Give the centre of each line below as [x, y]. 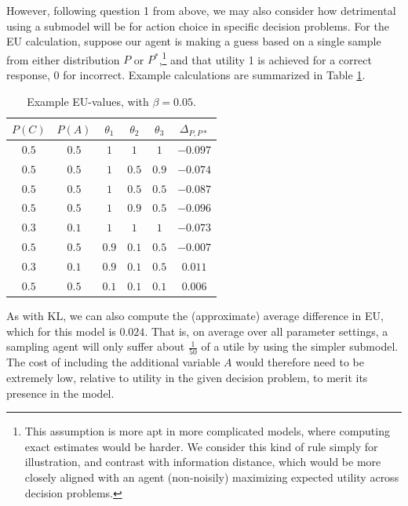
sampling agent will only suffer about [96, 346]
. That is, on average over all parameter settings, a [266, 331]
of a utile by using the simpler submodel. [300, 346]
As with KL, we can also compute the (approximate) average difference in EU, [195, 315]
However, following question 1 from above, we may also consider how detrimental [201, 10]
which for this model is [61, 331]
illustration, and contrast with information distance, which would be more [203, 462]
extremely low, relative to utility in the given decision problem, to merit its [187, 378]
